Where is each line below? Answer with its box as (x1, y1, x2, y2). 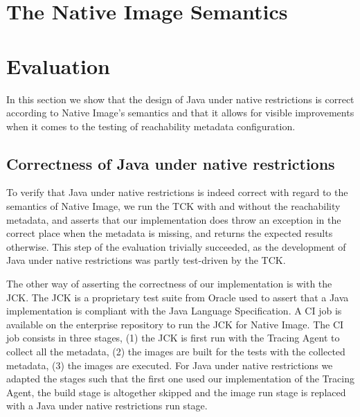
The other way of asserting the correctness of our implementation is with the (6, 276, 332, 291)
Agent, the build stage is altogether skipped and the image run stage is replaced (6, 384, 346, 399)
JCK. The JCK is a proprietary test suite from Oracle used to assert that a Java (6, 290, 349, 304)
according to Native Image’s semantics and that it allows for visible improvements (6, 105, 354, 120)
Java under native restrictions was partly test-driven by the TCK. (6, 253, 286, 267)
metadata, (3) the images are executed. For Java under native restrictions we (6, 357, 333, 372)
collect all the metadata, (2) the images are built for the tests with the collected (6, 344, 345, 359)
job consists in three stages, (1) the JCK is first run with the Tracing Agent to (6, 330, 340, 345)
